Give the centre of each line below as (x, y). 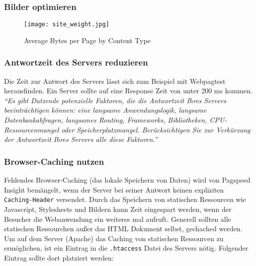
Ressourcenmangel (32, 129)
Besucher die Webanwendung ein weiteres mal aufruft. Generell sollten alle (118, 219)
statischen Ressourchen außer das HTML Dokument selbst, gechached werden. (123, 229)
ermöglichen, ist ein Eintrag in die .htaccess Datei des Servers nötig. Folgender (126, 248)
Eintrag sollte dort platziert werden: (59, 257)
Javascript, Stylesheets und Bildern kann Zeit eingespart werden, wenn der (118, 209)
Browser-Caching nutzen (54, 161)
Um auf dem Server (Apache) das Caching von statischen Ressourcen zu (114, 238)
